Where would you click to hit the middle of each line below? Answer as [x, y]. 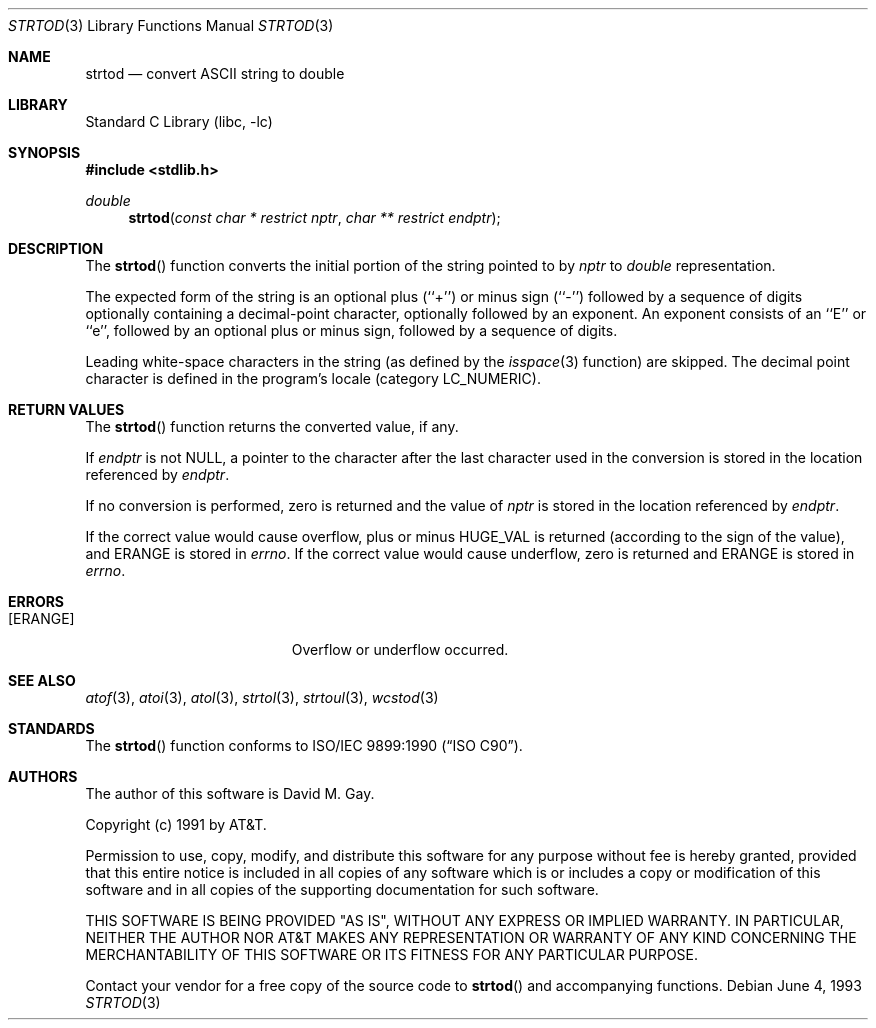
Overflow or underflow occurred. [400, 649]
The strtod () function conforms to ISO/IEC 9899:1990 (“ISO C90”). [304, 745]
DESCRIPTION [56, 248]
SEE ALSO [42, 680]
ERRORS [36, 601]
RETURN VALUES [66, 409]
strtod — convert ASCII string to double [215, 73]
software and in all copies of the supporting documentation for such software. [342, 889]
